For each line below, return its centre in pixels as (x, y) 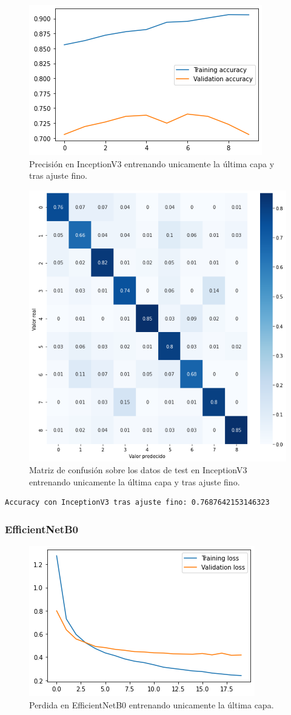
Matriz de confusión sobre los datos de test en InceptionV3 (138, 470)
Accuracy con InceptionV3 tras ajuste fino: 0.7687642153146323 (137, 503)
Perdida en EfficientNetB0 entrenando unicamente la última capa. (152, 704)
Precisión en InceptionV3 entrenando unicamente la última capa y (152, 163)
